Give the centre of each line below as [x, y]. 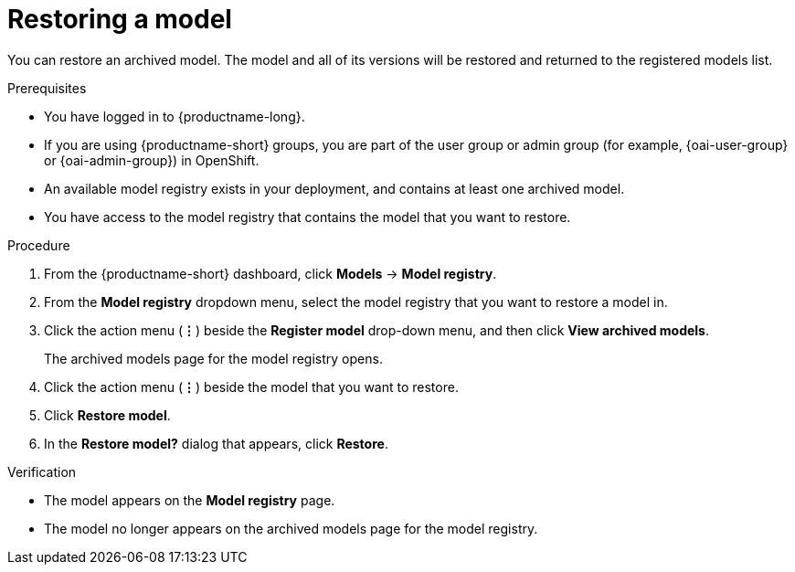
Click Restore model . [107, 415]
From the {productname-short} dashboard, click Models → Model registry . [270, 273]
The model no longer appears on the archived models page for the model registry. [291, 528]
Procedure [39, 245]
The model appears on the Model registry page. [190, 500]
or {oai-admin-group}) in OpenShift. [152, 160]
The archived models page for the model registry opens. [213, 358]
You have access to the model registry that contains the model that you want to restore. [307, 217]
